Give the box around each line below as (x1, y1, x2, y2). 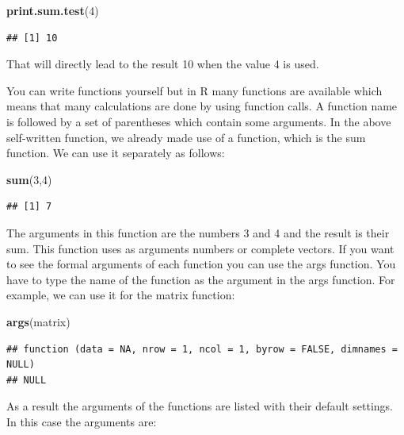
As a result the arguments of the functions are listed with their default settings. (6, 398, 393, 414)
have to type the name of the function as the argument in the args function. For (6, 271, 395, 287)
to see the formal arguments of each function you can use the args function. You (6, 256, 396, 272)
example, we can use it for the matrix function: (6, 287, 235, 303)
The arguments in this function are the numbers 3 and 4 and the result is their (6, 224, 390, 241)
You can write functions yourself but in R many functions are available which (6, 82, 383, 98)
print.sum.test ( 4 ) (6, 2, 99, 18)
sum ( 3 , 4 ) (6, 171, 52, 187)
